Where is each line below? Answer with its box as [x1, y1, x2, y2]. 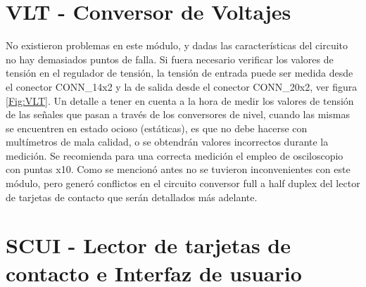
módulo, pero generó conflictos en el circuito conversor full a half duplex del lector [6, 176, 360, 191]
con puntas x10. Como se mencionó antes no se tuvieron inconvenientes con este [6, 162, 351, 177]
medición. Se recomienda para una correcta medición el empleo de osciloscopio [6, 148, 343, 162]
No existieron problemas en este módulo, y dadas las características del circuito [6, 38, 348, 53]
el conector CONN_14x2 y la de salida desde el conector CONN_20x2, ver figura [6, 79, 358, 94]
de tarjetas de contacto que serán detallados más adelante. [6, 189, 258, 204]
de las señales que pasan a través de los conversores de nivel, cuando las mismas [6, 107, 350, 122]
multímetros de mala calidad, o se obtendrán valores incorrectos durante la [6, 134, 329, 149]
